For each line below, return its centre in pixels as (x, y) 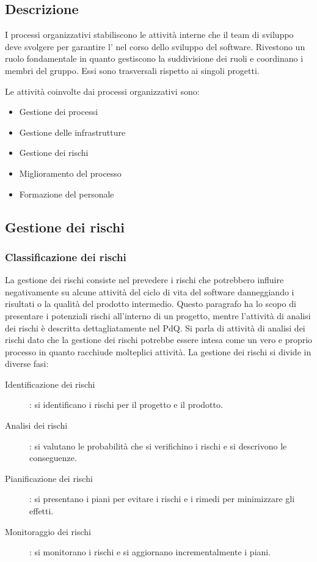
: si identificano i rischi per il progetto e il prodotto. (126, 405)
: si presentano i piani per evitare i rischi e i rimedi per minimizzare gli (162, 499)
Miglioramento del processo (70, 173)
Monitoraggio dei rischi (48, 531)
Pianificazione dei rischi (49, 478)
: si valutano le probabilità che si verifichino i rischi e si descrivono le (158, 446)
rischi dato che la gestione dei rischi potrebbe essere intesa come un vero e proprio (159, 340)
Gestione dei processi (59, 112)
